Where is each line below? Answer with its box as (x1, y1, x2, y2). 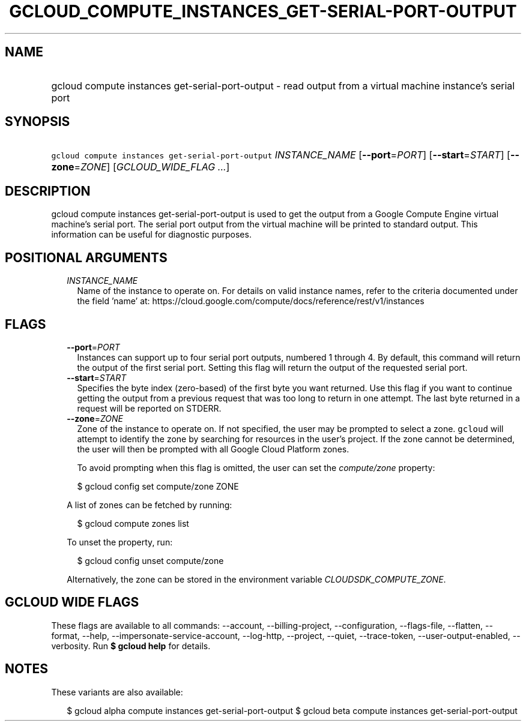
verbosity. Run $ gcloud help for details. (51, 640, 211, 651)
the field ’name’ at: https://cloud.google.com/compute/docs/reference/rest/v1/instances (77, 296, 425, 307)
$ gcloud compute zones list (77, 518, 189, 529)
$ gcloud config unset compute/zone (77, 555, 224, 566)
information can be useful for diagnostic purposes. (51, 229, 252, 240)
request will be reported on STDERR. (77, 403, 222, 413)
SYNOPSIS (5, 114, 70, 130)
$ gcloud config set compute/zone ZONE (77, 481, 239, 491)
